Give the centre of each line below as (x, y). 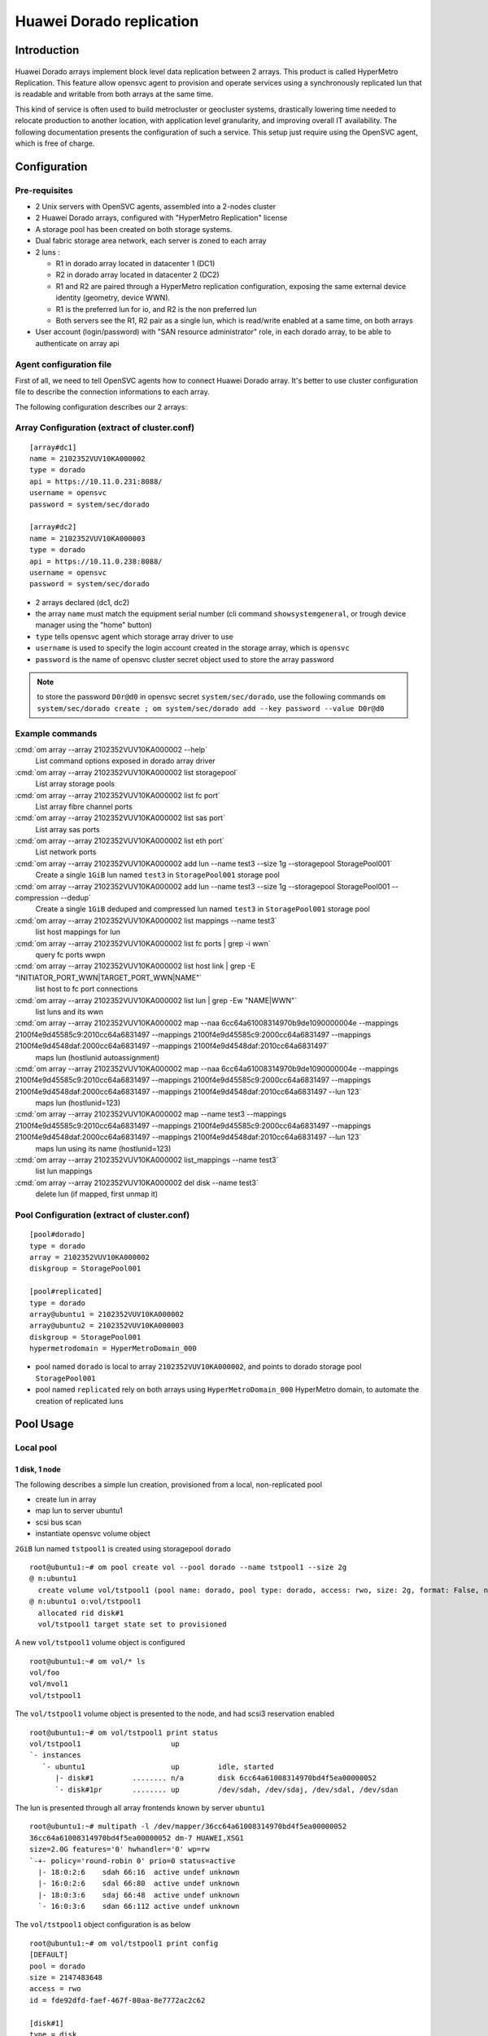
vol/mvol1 (49, 1684)
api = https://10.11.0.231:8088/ (96, 481)
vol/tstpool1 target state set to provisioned (132, 1624)
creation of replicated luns (79, 1401)
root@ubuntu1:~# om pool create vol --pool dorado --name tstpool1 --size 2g (188, 1567)
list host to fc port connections (87, 989)
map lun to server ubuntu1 (79, 1511)
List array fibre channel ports (84, 806)
